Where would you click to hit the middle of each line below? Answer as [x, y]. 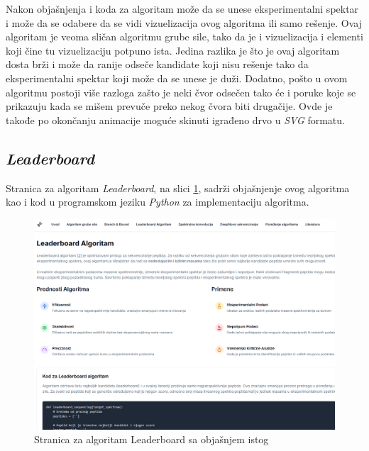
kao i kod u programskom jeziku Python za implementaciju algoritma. [158, 202]
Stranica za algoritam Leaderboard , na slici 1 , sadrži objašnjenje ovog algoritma [178, 188]
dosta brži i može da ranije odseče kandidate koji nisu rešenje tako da [157, 64]
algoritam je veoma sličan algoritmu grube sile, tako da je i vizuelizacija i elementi [184, 37]
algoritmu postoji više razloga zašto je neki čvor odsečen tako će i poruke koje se [181, 92]
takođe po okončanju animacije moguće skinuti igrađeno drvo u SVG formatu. [175, 119]
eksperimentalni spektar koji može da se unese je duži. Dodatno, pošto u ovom [177, 78]
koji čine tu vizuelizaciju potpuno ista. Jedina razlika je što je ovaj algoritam [173, 50]
